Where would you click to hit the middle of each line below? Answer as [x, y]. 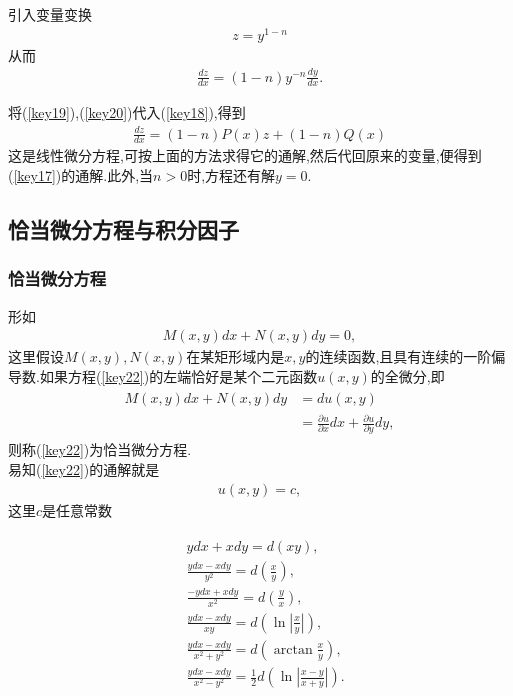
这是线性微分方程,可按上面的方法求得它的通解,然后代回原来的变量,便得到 [245, 155]
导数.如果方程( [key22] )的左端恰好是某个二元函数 [163, 375]
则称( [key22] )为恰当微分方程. [100, 449]
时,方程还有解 [231, 175]
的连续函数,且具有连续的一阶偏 [405, 356]
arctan [293, 649]
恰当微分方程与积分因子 [123, 229]
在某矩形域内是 [235, 356]
